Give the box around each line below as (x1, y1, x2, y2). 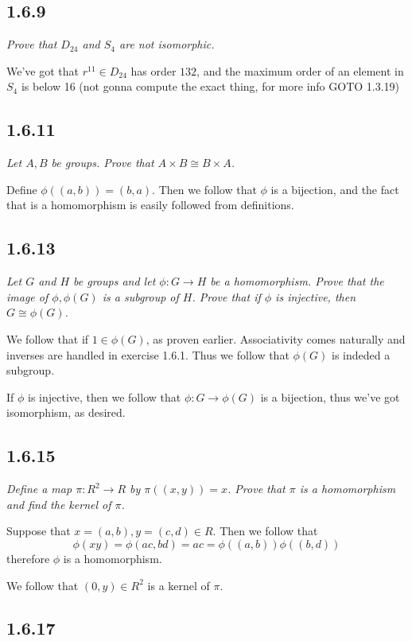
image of (6, 288, 49, 305)
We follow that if (6, 330, 89, 347)
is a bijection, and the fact (270, 181, 399, 197)
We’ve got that (6, 62, 79, 79)
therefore (6, 550, 50, 566)
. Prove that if (192, 288, 261, 305)
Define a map (6, 480, 72, 497)
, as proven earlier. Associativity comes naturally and (146, 330, 406, 347)
